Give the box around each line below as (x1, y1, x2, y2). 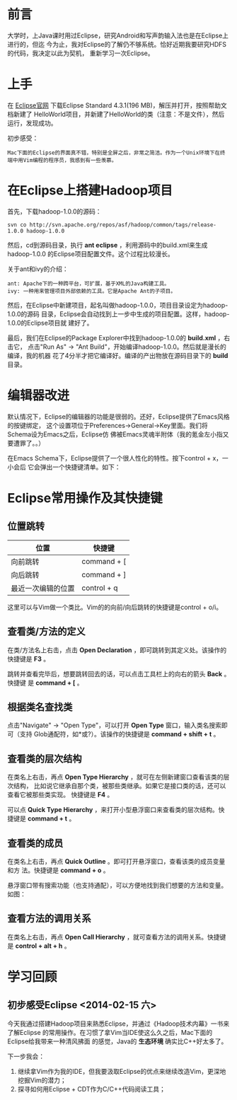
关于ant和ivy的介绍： (7, 265, 69, 273)
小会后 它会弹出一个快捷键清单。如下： (7, 463, 121, 471)
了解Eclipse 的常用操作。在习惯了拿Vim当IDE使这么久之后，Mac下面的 (7, 1028, 213, 1036)
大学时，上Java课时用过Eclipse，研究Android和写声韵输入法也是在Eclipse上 (7, 31, 229, 40)
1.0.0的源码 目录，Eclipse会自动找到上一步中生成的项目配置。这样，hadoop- (7, 309, 230, 318)
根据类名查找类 (7, 701, 73, 713)
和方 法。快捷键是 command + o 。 (7, 866, 110, 874)
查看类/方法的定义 (7, 625, 86, 637)
